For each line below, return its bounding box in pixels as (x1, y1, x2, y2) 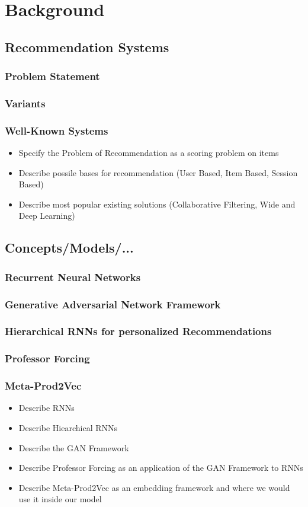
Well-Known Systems (5, 123, 108, 138)
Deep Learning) (18, 209, 75, 222)
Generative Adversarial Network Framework (5, 296, 221, 311)
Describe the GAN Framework (18, 441, 129, 454)
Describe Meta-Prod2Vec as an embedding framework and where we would (18, 481, 290, 493)
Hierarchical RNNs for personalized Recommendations (5, 324, 272, 339)
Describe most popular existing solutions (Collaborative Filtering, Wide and (18, 197, 296, 210)
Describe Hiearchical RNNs (18, 422, 118, 433)
